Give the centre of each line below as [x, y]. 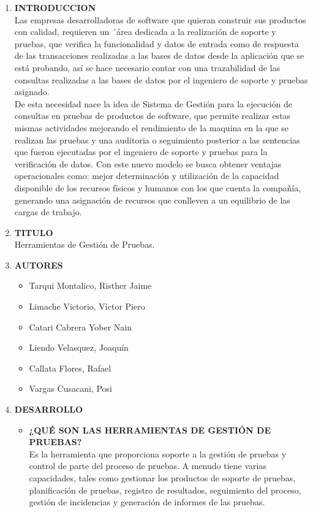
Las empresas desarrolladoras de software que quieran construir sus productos [160, 19]
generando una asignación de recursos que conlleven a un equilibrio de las [152, 200]
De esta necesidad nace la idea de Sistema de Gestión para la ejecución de [153, 103]
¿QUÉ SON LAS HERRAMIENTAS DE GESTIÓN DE [150, 430]
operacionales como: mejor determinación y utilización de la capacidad [147, 176]
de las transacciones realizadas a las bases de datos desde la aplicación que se [159, 55]
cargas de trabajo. [48, 212]
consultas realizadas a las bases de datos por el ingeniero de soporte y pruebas [161, 79]
